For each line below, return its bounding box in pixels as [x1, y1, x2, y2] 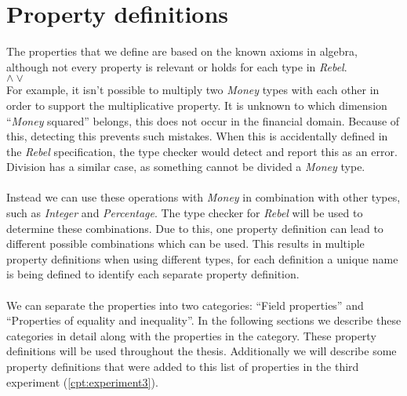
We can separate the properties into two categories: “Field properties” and [6, 296, 364, 313]
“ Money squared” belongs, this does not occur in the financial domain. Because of [6, 112, 400, 129]
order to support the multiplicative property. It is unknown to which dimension [6, 96, 387, 113]
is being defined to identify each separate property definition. [6, 266, 300, 282]
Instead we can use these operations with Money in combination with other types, [6, 189, 401, 205]
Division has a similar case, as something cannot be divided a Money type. [6, 158, 365, 175]
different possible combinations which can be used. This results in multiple [6, 235, 365, 252]
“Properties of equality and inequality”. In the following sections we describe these [6, 312, 402, 329]
